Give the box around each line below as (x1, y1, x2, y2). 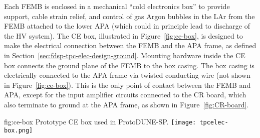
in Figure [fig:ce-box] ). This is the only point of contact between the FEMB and (4, 79, 251, 90)
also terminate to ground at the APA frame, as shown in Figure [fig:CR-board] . (4, 99, 249, 109)
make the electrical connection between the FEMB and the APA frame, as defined (4, 40, 256, 51)
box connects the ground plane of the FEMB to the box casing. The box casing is (4, 60, 254, 70)
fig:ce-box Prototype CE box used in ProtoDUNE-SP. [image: (4, 116, 196, 126)
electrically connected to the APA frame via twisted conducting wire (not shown (4, 70, 250, 80)
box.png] (4, 127, 33, 134)
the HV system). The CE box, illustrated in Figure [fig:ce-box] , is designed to (4, 30, 243, 41)
